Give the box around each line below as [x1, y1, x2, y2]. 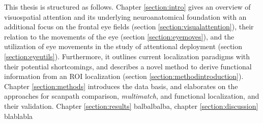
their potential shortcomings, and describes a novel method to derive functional [4, 61, 252, 71]
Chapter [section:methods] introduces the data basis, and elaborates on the [4, 80, 238, 91]
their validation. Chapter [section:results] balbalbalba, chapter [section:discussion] [4, 100, 258, 111]
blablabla [4, 110, 33, 121]
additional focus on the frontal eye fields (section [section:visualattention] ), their [4, 21, 254, 32]
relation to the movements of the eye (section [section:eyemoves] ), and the [4, 31, 235, 42]
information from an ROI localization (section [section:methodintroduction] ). [4, 71, 244, 81]
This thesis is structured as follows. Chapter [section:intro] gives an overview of [4, 2, 251, 12]
